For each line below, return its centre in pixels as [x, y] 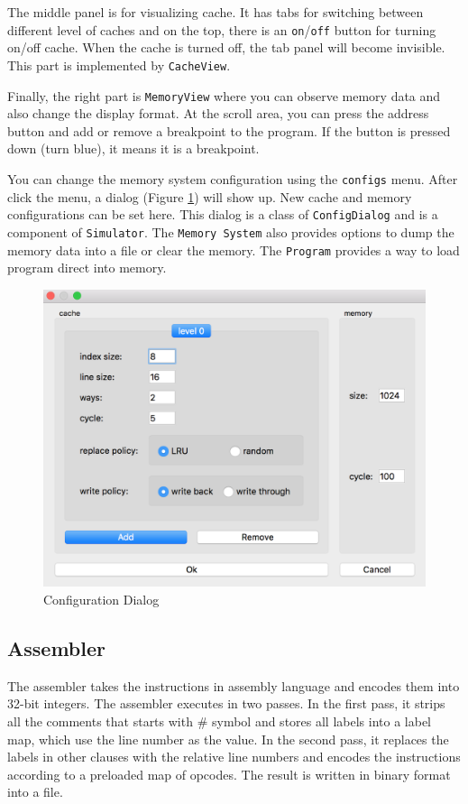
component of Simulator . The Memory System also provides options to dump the [231, 231]
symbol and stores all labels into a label [321, 721]
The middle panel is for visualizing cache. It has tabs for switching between [216, 12]
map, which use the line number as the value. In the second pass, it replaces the [228, 739]
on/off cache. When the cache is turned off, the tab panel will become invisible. [226, 47]
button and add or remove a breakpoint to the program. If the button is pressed [229, 130]
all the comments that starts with [100, 721]
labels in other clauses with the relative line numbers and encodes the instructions [234, 757]
